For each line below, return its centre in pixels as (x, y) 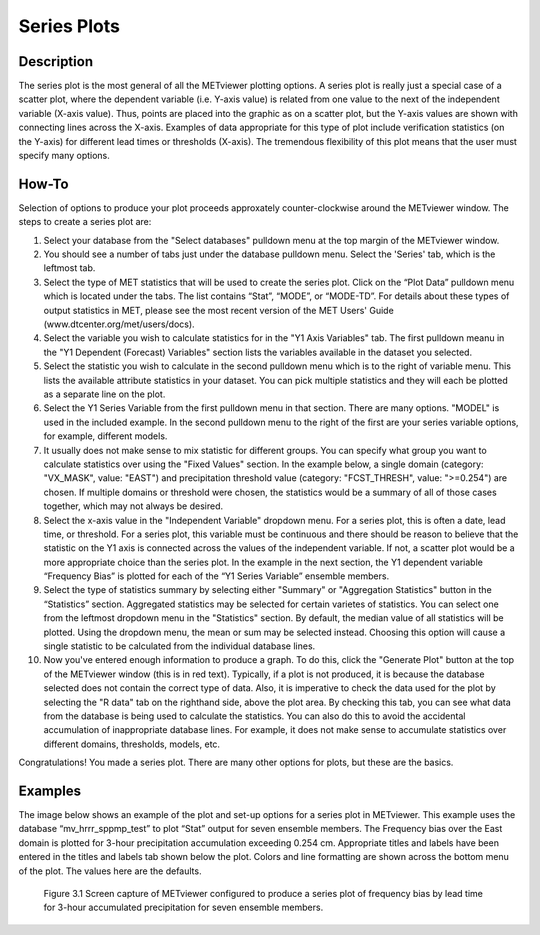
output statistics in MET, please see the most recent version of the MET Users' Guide (218, 310)
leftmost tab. (69, 268)
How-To (43, 183)
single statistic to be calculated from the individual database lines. (179, 646)
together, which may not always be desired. (133, 506)
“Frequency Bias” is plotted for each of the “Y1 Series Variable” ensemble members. (216, 576)
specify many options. (64, 156)
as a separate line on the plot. (104, 394)
